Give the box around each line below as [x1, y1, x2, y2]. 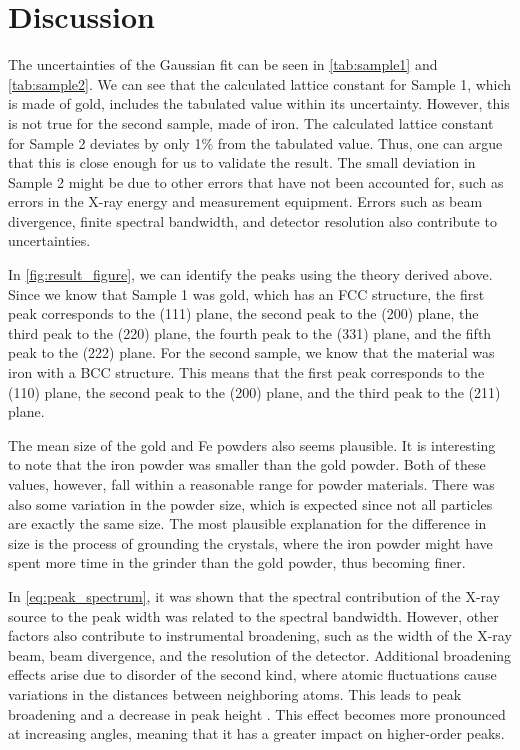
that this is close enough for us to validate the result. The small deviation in [8, 152, 476, 173]
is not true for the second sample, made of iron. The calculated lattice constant [8, 112, 494, 133]
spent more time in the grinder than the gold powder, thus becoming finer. [8, 552, 466, 573]
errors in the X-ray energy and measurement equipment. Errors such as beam [8, 191, 483, 212]
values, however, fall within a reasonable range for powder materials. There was [8, 474, 495, 494]
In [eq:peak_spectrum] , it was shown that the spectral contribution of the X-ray [8, 585, 501, 606]
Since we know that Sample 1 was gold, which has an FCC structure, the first [8, 283, 485, 304]
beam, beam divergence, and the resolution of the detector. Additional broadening [8, 644, 512, 665]
